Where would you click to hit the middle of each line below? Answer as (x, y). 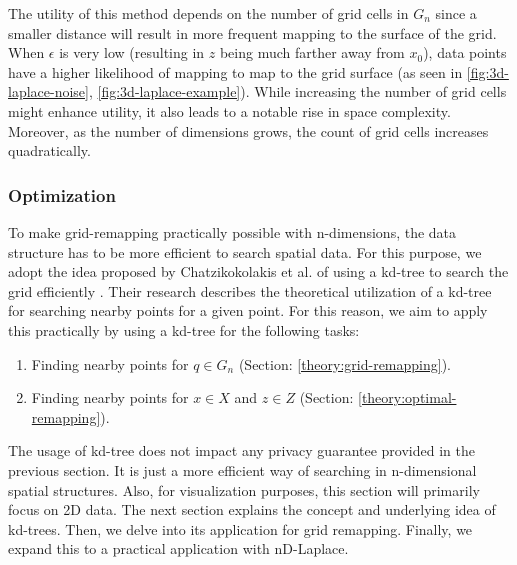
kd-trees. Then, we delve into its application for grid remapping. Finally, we (240, 528)
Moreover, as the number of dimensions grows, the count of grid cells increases (248, 130)
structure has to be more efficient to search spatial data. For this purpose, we (245, 251)
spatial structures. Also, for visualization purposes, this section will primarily (244, 489)
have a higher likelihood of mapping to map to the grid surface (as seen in (235, 71)
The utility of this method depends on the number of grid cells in (208, 13)
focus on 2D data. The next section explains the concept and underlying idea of (252, 509)
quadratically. (49, 150)
